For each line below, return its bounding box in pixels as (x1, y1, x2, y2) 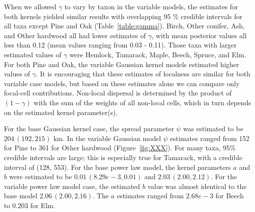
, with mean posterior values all (151, 30, 247, 40)
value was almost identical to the (147, 181, 247, 191)
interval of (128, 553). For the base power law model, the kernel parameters (4, 162, 231, 172)
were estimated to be (9, 171, 72, 182)
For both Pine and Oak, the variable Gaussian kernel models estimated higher (4, 59, 239, 69)
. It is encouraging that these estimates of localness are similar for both (35, 69, 251, 79)
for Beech (215, 190, 244, 201)
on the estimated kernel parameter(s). (4, 107, 118, 117)
